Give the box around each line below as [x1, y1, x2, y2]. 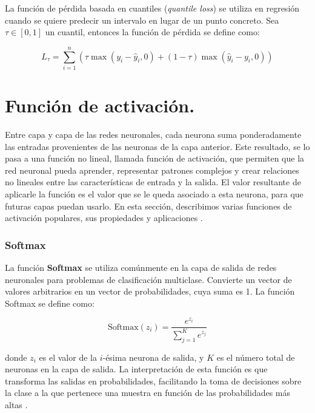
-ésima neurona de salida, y [102, 350, 204, 363]
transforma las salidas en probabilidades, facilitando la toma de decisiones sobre [5, 374, 302, 387]
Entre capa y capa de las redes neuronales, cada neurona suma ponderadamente [5, 128, 302, 141]
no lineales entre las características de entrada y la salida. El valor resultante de [5, 176, 301, 188]
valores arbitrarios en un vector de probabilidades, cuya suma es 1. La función [5, 285, 295, 298]
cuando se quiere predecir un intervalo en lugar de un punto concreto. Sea [5, 13, 279, 26]
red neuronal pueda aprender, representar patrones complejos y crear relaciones [5, 163, 299, 176]
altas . [5, 398, 28, 411]
